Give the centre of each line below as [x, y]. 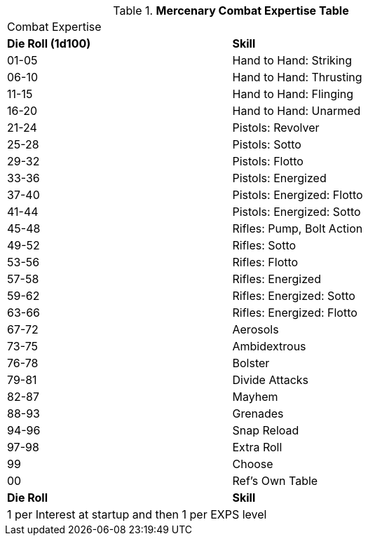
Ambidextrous [269, 346]
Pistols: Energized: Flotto [298, 195]
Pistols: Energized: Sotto [297, 212]
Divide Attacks [271, 380]
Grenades [258, 413]
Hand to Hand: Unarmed [297, 111]
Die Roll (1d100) [49, 43]
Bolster [251, 363]
